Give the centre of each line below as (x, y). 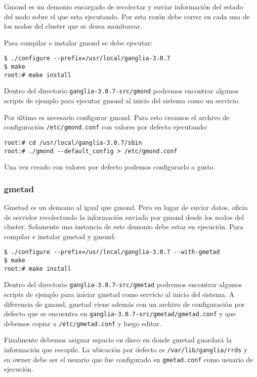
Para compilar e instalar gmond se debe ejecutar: (78, 42)
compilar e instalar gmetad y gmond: (60, 236)
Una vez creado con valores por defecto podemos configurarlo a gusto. (110, 167)
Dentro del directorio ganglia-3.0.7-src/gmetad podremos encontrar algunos (123, 284)
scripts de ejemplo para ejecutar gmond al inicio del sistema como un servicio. (122, 100)
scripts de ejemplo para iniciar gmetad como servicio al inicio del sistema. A (119, 294)
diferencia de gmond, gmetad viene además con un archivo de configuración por (125, 304)
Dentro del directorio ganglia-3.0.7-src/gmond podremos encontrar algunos (121, 91)
